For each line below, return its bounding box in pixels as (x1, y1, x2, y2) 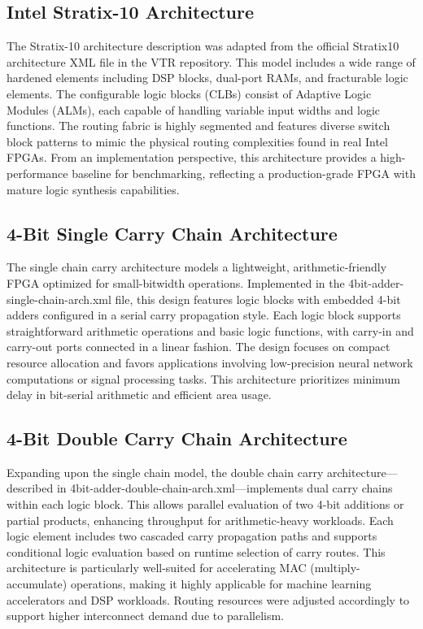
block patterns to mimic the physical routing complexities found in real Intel (7, 132, 388, 150)
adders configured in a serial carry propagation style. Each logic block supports (7, 306, 401, 323)
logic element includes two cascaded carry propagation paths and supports (7, 527, 377, 544)
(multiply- (310, 559, 360, 576)
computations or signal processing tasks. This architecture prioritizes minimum (7, 370, 400, 387)
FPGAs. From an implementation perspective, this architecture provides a (7, 149, 377, 166)
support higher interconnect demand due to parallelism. (7, 607, 285, 624)
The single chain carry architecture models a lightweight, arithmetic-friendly (7, 258, 387, 275)
